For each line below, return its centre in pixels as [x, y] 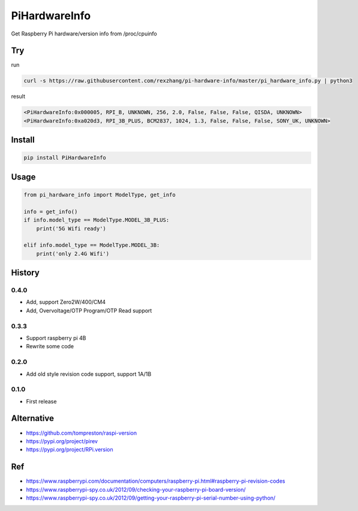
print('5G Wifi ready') [71, 228]
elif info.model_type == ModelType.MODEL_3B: [92, 245]
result [18, 97]
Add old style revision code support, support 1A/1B [89, 374]
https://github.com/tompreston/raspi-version [82, 433]
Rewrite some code [50, 346]
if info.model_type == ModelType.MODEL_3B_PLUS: [97, 220]
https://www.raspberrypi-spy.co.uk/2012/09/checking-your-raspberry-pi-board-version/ [136, 489]
